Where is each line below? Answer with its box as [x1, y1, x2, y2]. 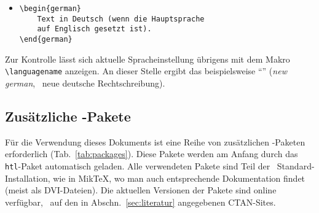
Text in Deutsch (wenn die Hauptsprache [37, 14, 205, 23]
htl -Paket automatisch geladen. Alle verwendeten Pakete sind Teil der [5, 159, 270, 172]
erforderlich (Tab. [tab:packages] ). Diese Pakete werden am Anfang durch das [5, 147, 298, 160]
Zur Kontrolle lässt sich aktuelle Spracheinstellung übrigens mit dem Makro [5, 52, 290, 65]
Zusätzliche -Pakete [5, 106, 131, 125]
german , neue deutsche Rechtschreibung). [5, 76, 165, 89]
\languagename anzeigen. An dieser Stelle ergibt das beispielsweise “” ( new [5, 64, 287, 77]
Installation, [5, 171, 50, 184]
